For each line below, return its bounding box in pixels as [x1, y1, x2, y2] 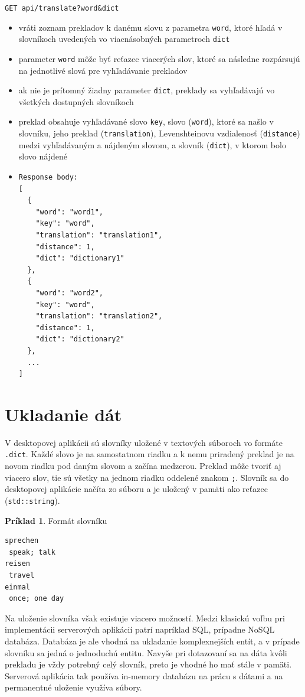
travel [9, 571, 35, 579]
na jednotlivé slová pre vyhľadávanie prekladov [18, 64, 188, 76]
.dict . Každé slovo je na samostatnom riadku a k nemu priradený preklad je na [5, 448, 294, 460]
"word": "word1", [35, 207, 103, 216]
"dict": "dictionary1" [35, 254, 124, 263]
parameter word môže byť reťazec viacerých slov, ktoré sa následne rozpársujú [18, 52, 300, 64]
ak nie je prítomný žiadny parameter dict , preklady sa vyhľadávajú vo [18, 84, 275, 96]
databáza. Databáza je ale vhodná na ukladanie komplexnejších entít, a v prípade [5, 634, 300, 647]
